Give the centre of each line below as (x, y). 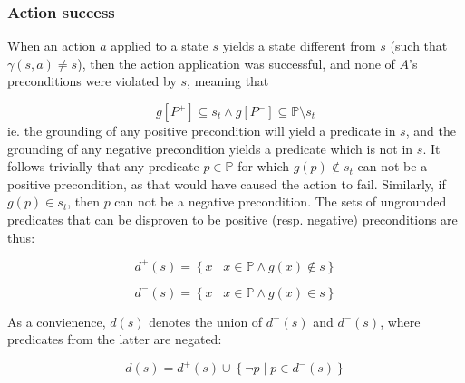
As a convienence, (57, 321)
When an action (52, 46)
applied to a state (160, 46)
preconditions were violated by (92, 81)
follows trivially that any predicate (103, 166)
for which (263, 166)
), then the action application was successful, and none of (236, 63)
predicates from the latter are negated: (115, 339)
